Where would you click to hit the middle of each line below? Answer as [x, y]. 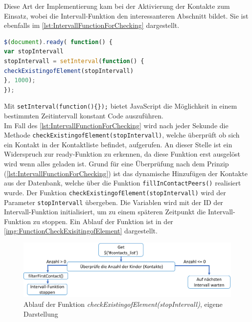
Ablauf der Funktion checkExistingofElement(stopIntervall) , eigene [123, 304]
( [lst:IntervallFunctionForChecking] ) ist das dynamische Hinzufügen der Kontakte [126, 173]
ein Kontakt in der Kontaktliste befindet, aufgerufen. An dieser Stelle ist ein [118, 144]
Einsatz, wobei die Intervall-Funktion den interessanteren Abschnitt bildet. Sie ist [126, 15]
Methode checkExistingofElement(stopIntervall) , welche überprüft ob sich [122, 135]
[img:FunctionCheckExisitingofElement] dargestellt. [81, 231]
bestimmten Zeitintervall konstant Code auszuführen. [84, 115]
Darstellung [41, 313]
